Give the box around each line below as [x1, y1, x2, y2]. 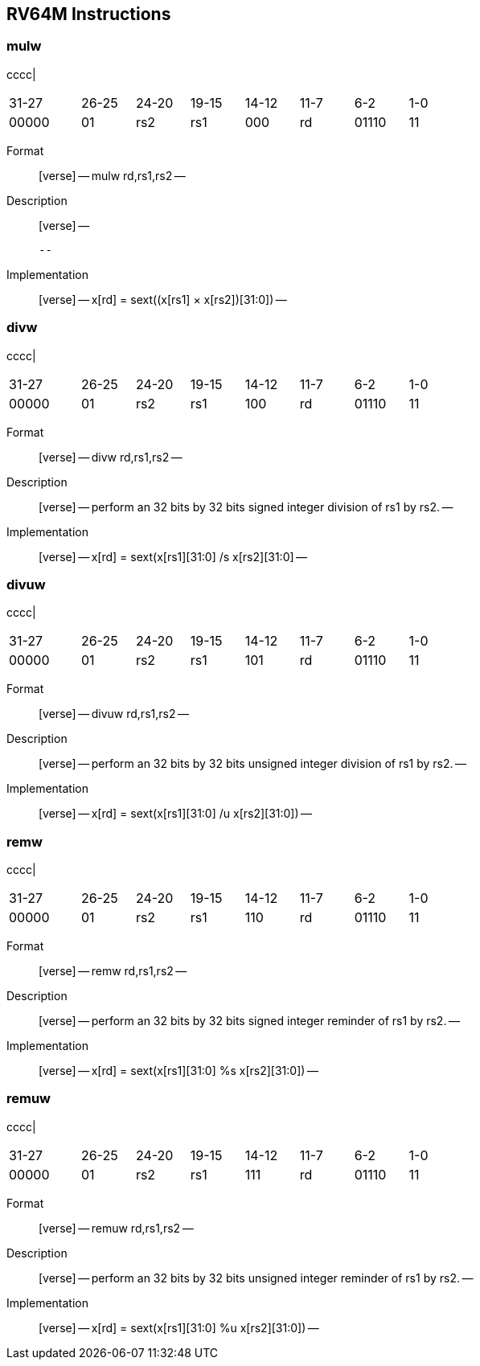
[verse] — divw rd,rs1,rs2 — [39, 449, 183, 464]
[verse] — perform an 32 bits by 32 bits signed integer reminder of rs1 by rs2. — [39, 1014, 460, 1028]
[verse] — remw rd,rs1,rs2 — [39, 964, 187, 978]
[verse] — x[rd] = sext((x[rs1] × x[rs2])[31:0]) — [39, 292, 287, 306]
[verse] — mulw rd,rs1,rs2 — [39, 168, 186, 183]
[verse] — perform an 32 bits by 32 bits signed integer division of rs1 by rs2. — [39, 499, 453, 514]
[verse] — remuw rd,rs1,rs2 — [39, 1220, 194, 1235]
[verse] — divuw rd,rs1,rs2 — [39, 707, 189, 721]
